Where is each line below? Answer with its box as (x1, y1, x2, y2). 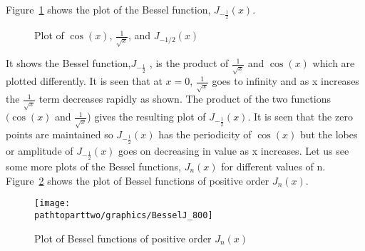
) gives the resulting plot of (87, 109, 206, 124)
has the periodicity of (158, 127, 252, 142)
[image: (34, 198, 71, 209)
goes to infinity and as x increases (212, 73, 359, 88)
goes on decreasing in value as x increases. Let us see (118, 143, 349, 158)
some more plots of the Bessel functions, (6, 159, 181, 174)
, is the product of (149, 56, 229, 71)
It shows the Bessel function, (6, 56, 131, 71)
